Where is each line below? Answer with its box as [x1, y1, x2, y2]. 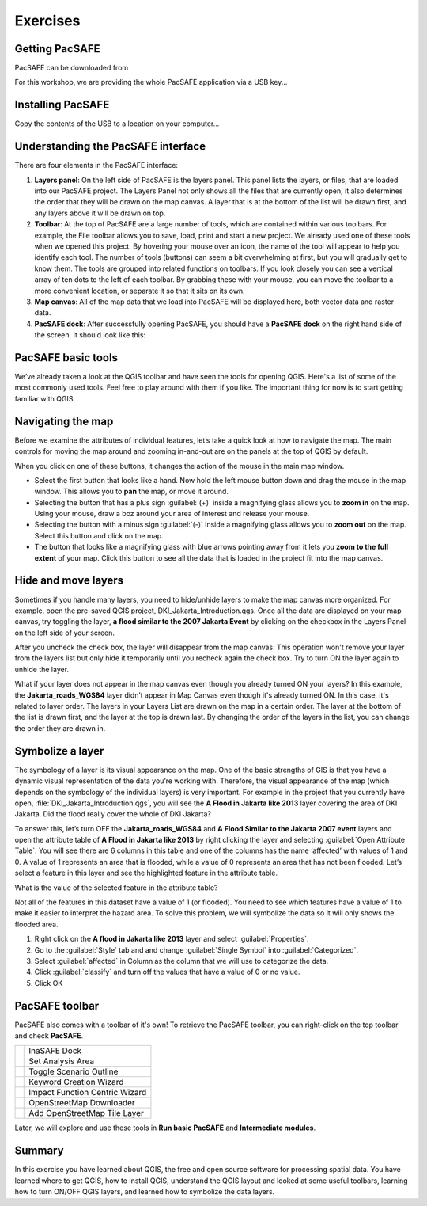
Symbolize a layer [14, 744, 104, 758]
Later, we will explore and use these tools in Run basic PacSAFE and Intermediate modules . [14, 1123, 316, 1132]
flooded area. [14, 919, 59, 929]
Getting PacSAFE [14, 42, 100, 55]
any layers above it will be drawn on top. [34, 208, 166, 218]
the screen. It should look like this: [34, 330, 146, 340]
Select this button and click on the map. [34, 531, 164, 540]
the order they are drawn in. [14, 723, 106, 732]
